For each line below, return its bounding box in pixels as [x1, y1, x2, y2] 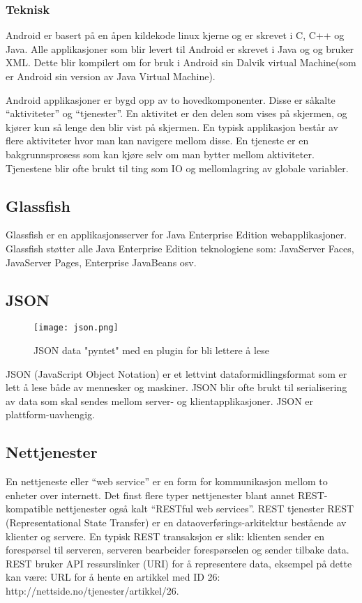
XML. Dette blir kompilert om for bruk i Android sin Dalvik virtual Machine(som [6, 55, 356, 70]
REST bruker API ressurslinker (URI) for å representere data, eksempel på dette [6, 556, 352, 570]
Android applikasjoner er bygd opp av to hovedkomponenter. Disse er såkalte [6, 92, 335, 107]
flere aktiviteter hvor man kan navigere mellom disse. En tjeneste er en [6, 133, 309, 148]
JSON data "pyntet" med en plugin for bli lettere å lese [33, 343, 269, 357]
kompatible [6, 501, 53, 516]
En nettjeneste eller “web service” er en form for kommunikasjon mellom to [6, 474, 328, 489]
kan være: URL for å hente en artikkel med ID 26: [6, 570, 220, 584]
